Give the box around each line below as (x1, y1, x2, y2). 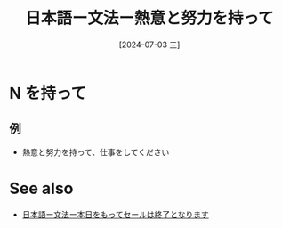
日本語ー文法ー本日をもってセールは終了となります (21, 208, 209, 219)
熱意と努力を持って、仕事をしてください (21, 146, 170, 157)
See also (9, 178, 74, 199)
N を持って (9, 83, 87, 103)
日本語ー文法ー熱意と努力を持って (25, 8, 274, 28)
